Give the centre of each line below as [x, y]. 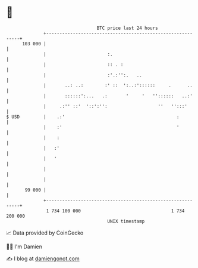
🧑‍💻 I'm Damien [24, 247]
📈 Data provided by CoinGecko [45, 233]
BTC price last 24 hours [128, 28]
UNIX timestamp [126, 221]
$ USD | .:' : [93, 117]
